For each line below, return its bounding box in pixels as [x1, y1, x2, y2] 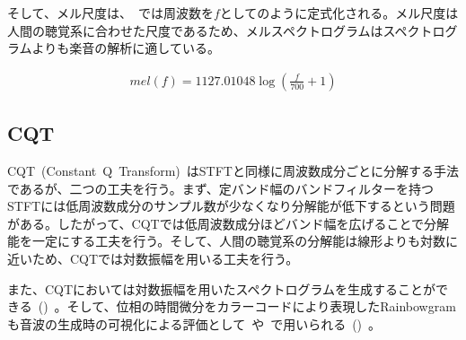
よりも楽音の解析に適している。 [31, 39, 220, 57]
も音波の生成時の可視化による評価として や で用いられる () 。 [7, 314, 382, 333]
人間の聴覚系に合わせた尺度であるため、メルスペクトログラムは [7, 21, 383, 39]
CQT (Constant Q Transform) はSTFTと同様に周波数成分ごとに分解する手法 [7, 161, 459, 180]
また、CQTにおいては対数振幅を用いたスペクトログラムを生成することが [7, 279, 436, 298]
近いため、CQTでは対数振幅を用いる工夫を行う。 [7, 248, 299, 267]
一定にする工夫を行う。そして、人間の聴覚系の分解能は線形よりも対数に [31, 231, 458, 250]
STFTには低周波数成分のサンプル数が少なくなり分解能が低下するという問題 [7, 196, 455, 215]
